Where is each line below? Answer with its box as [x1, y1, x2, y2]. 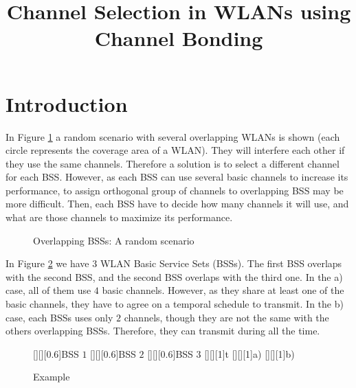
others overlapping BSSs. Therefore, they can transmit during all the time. [5, 323, 320, 338]
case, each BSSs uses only [5, 310, 113, 324]
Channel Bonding [94, 24, 263, 52]
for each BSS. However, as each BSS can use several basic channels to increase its [5, 170, 348, 184]
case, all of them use [5, 283, 91, 297]
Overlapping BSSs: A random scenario [33, 233, 194, 247]
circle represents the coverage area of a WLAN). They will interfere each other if [5, 143, 345, 157]
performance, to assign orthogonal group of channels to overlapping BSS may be [5, 183, 344, 197]
